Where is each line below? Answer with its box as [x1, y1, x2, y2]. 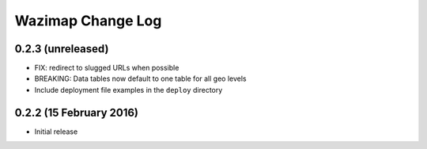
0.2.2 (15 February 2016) [14, 105, 138, 119]
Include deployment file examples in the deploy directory [34, 85, 223, 94]
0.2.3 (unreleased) [14, 42, 109, 55]
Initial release [34, 127, 78, 136]
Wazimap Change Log [14, 12, 162, 29]
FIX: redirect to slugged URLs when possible [34, 63, 179, 73]
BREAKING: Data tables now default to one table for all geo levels [34, 74, 247, 83]
